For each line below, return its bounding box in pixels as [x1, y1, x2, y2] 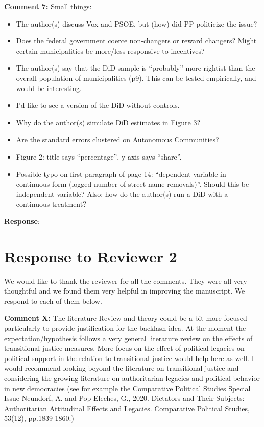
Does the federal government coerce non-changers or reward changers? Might [16, 35, 257, 46]
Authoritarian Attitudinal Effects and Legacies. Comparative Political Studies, [4, 402, 250, 413]
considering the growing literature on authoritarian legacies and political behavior [4, 372, 260, 383]
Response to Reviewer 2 [4, 245, 177, 266]
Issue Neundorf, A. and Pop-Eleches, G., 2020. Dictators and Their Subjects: [4, 393, 245, 403]
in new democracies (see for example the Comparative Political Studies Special [4, 383, 251, 393]
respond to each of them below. [4, 295, 102, 306]
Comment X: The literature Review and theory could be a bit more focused [4, 312, 247, 323]
